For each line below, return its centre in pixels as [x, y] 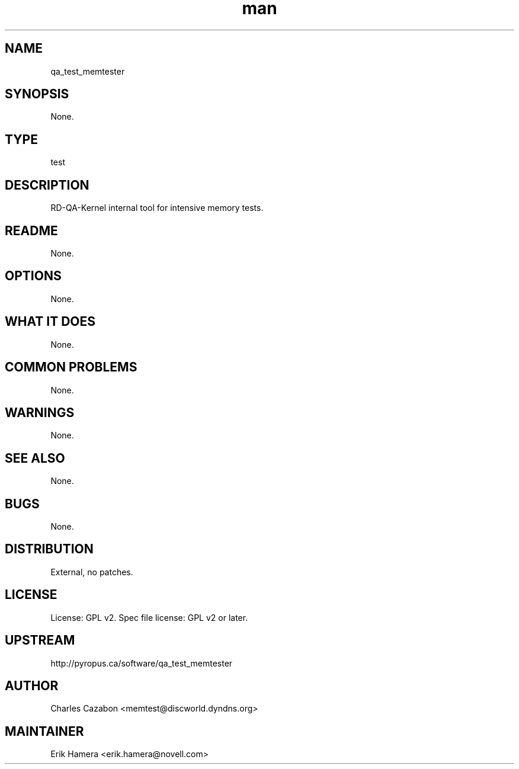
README [31, 230]
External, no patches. [92, 572]
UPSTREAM [40, 640]
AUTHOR [32, 685]
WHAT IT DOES [50, 322]
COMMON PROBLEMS [71, 367]
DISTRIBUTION [49, 549]
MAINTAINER [44, 731]
